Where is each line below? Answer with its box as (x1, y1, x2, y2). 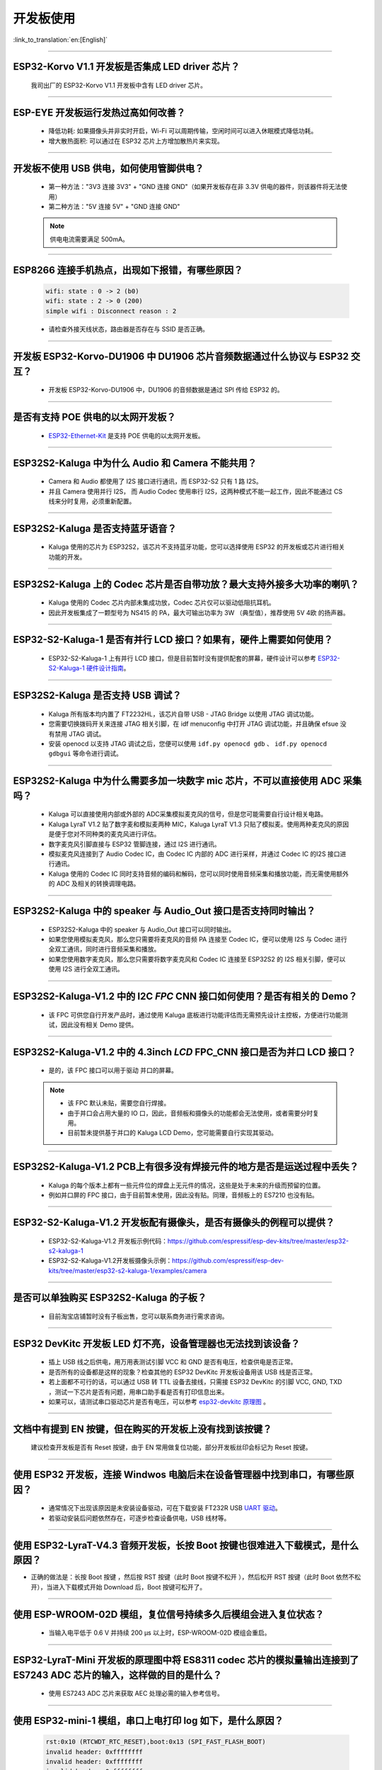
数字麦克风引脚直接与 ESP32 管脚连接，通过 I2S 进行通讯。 (48, 840, 221, 848)
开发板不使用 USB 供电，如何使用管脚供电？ (13, 162, 204, 174)
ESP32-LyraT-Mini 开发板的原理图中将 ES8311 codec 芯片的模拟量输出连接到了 (13, 1654, 359, 1666)
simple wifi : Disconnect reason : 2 (45, 307, 177, 315)
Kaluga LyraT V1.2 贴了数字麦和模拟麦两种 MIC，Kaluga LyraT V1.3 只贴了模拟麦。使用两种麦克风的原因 (48, 820, 349, 828)
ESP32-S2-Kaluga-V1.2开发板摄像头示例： (48, 1257, 173, 1265)
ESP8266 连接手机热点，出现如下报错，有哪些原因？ (13, 264, 243, 276)
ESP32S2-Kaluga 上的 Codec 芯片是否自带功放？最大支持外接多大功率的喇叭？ (13, 578, 359, 590)
